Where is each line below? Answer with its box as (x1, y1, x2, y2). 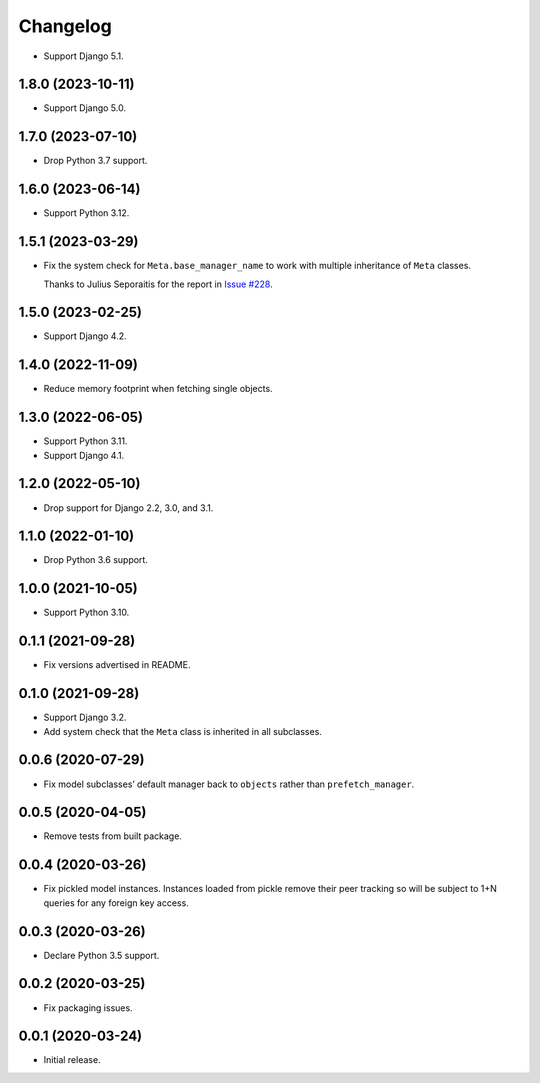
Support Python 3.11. (43, 435, 128, 447)
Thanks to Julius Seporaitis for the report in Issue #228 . (43, 278, 274, 290)
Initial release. (43, 1054, 101, 1066)
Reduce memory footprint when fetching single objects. (43, 383, 274, 395)
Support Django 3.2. (43, 711, 127, 724)
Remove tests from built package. (43, 830, 182, 842)
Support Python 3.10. (43, 606, 130, 619)
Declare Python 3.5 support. (43, 949, 160, 961)
